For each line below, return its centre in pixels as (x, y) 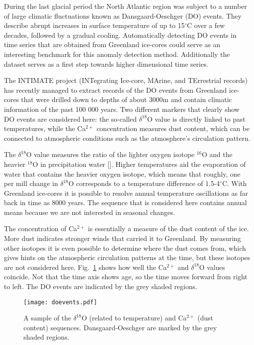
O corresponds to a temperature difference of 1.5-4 (144, 183)
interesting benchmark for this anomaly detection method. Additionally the (117, 54)
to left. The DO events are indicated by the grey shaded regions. (101, 286)
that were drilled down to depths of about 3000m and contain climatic (127, 99)
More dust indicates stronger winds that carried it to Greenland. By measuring (123, 238)
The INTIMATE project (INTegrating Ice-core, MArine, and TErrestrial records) (126, 80)
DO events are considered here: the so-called (70, 119)
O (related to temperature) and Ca (134, 318)
